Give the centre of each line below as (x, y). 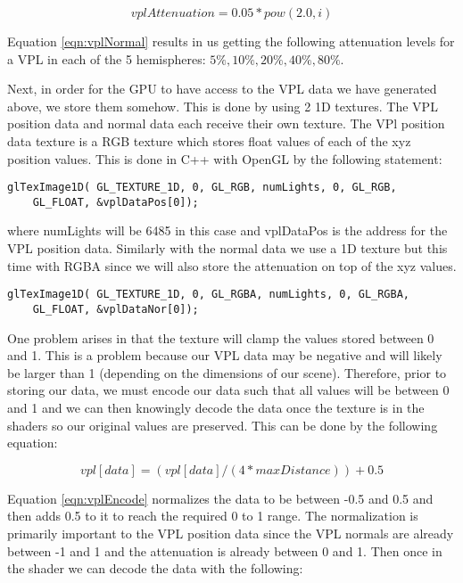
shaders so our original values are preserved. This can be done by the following (223, 425)
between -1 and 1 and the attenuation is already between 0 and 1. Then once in (225, 550)
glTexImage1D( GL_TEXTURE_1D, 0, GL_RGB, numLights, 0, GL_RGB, (202, 188)
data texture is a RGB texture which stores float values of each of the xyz (209, 140)
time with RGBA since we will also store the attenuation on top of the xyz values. (232, 265)
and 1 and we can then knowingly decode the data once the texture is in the (216, 407)
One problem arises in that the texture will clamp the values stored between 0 (221, 337)
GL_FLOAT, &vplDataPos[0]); (116, 202)
